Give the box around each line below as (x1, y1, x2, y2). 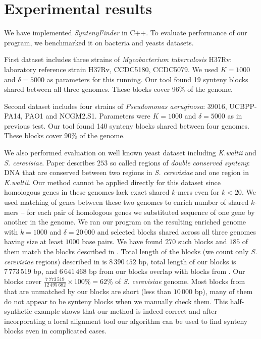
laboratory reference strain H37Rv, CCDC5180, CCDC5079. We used (4, 64, 219, 74)
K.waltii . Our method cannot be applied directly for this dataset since (4, 177, 221, 187)
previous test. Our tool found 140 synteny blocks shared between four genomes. (4, 120, 249, 131)
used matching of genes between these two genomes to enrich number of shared (4, 197, 249, 207)
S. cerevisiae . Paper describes (4, 157, 95, 167)
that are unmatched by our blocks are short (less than (4, 286, 172, 297)
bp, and (33, 266, 58, 276)
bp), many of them (194, 286, 253, 297)
